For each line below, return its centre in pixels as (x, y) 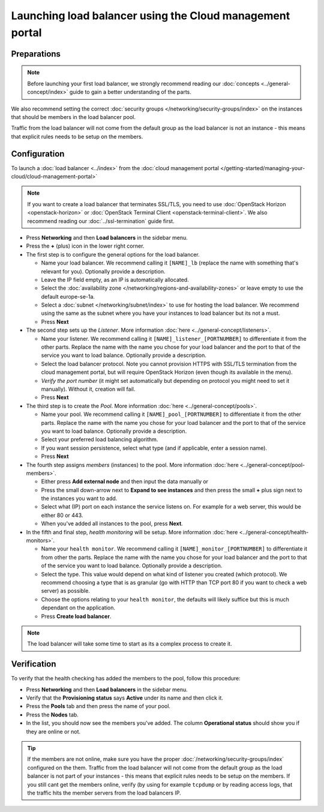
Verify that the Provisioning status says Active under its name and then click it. (124, 698)
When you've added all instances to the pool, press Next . (112, 524)
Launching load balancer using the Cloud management (151, 16)
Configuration (38, 154)
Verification (34, 664)
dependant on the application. (78, 608)
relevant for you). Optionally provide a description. (103, 271)
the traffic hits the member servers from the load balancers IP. (104, 793)
